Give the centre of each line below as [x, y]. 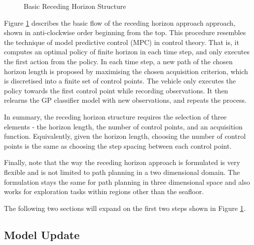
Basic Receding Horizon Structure [75, 6]
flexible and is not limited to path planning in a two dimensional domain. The [122, 172]
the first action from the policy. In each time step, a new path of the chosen [118, 61]
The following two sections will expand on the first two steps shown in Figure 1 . [125, 208]
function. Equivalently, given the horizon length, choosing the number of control [125, 136]
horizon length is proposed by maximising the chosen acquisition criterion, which [126, 71]
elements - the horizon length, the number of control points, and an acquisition [123, 126]
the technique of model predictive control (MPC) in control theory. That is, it [122, 42]
